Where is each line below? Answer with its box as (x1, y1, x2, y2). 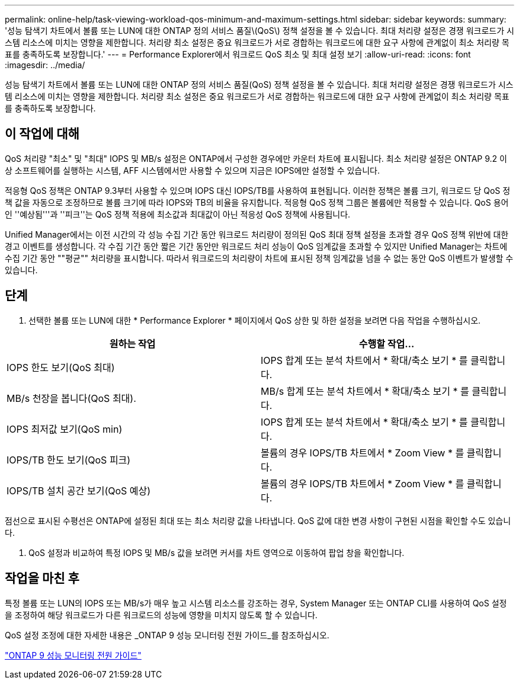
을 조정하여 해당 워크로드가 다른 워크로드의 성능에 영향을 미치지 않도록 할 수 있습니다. (5, 609, 318, 620)
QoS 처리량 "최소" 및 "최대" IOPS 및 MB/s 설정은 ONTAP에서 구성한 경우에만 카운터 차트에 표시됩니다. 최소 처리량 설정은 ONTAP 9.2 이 (5, 153, 507, 164)
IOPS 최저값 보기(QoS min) (7, 423, 123, 435)
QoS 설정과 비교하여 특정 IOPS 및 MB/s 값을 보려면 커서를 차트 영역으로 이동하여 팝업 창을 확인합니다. (28, 547, 405, 558)
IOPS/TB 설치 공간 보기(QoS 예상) (7, 484, 151, 497)
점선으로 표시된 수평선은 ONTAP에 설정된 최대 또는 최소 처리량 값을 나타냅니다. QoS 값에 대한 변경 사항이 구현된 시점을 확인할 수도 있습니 (5, 515, 511, 526)
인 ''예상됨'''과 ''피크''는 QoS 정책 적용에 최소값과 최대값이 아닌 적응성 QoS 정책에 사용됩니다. (5, 209, 351, 219)
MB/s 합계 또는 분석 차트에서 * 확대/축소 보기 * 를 (261, 385, 469, 397)
